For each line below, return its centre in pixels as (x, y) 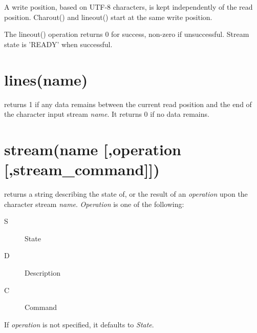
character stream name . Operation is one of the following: (94, 204)
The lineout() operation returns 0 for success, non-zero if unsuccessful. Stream (127, 34)
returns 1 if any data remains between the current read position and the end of (128, 104)
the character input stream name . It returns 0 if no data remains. (107, 114)
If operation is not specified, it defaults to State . (79, 324)
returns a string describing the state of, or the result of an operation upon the (126, 194)
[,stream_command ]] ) (82, 169)
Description (42, 272)
